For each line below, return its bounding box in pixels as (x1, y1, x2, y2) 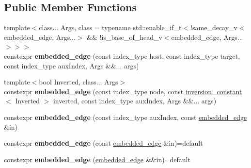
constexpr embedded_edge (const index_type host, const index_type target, (4, 50, 240, 61)
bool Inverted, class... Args (39, 77, 118, 87)
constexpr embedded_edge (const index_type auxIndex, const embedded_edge (4, 112, 247, 122)
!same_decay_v (190, 22, 237, 33)
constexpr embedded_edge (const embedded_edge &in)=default (4, 138, 203, 148)
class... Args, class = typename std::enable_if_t (39, 22, 182, 33)
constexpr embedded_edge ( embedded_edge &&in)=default (4, 154, 190, 164)
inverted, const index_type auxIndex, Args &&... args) (53, 96, 217, 106)
